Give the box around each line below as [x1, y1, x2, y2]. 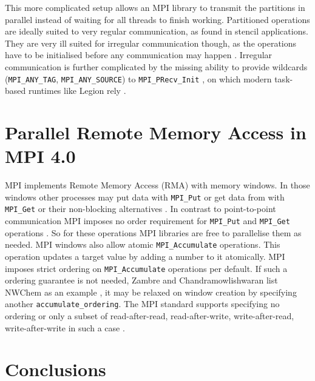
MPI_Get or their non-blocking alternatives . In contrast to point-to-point [5, 202, 276, 215]
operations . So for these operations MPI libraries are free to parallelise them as [5, 226, 302, 239]
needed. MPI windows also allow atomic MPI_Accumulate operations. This [5, 238, 280, 251]
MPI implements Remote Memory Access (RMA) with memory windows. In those [5, 179, 310, 191]
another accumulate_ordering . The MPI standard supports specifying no [5, 297, 280, 310]
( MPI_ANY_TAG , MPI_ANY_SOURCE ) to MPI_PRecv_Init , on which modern [5, 72, 272, 85]
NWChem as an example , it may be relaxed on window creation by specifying [5, 285, 297, 298]
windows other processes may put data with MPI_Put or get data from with [5, 190, 285, 203]
